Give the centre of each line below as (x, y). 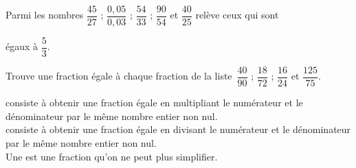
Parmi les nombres (45, 15)
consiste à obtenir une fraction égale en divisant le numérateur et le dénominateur (178, 129)
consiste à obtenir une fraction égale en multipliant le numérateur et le (154, 103)
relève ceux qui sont (237, 15)
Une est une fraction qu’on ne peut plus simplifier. (112, 156)
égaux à (22, 46)
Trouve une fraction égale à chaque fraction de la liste (119, 76)
